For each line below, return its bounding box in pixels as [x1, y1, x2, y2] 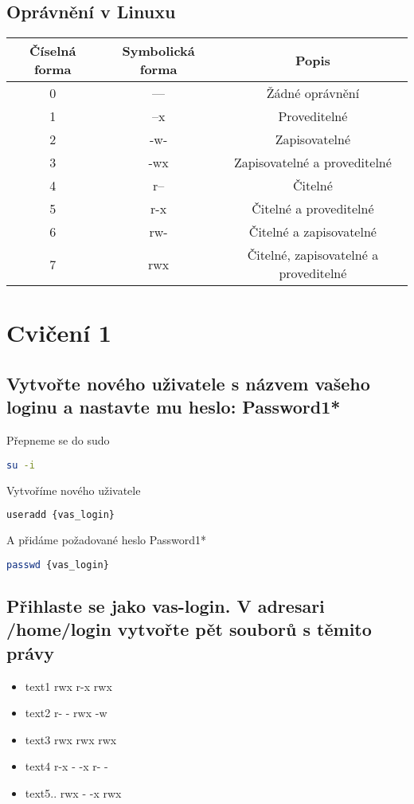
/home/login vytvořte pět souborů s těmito [6, 617, 372, 641]
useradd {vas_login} [6, 509, 115, 521]
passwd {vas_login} [6, 559, 109, 571]
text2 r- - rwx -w [25, 704, 107, 721]
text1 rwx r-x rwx [25, 677, 112, 694]
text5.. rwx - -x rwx [25, 784, 122, 801]
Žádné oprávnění [266, 84, 360, 103]
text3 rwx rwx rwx [25, 731, 117, 747]
